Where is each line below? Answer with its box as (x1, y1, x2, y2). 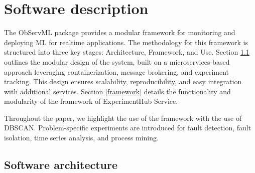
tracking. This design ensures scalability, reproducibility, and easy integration (4, 76, 242, 87)
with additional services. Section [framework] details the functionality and (4, 86, 231, 96)
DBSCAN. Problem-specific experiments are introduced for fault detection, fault (4, 122, 251, 133)
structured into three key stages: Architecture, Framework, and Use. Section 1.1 (4, 47, 249, 57)
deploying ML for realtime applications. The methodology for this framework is (4, 37, 248, 47)
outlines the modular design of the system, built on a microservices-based (4, 56, 230, 67)
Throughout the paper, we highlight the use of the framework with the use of (4, 112, 242, 123)
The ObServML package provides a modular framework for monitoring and (4, 27, 235, 38)
